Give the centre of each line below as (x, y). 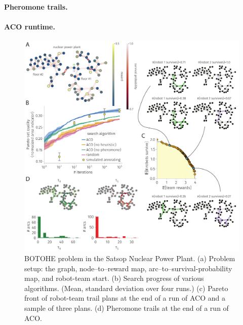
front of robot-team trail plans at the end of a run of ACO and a (125, 298)
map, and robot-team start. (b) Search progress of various (114, 278)
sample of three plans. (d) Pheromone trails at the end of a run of (127, 308)
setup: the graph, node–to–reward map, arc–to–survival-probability (128, 268)
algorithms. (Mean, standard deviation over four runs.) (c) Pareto (126, 288)
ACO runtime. (30, 26)
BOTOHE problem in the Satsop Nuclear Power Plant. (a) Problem (130, 258)
